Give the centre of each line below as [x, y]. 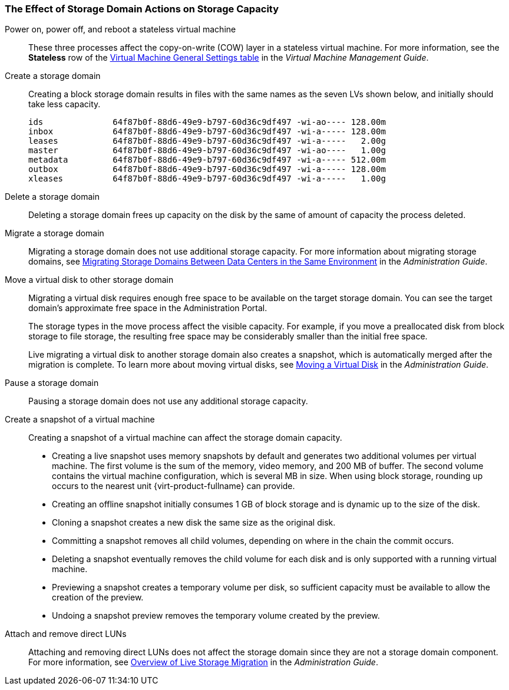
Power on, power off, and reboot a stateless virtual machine [120, 29]
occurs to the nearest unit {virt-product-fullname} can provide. [173, 486]
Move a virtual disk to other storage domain [89, 280]
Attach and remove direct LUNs [66, 634]
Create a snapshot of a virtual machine [80, 420]
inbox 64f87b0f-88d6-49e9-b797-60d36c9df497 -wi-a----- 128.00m [207, 132]
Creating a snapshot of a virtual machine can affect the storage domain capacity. [185, 438]
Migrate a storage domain [54, 233]
